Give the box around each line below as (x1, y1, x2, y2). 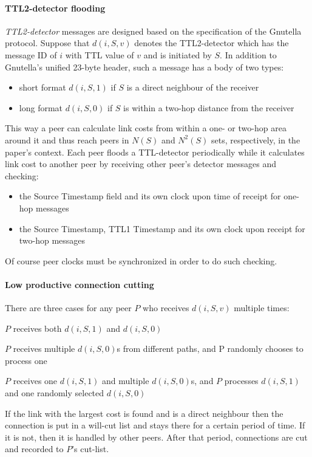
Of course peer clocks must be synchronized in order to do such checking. (5, 254, 277, 267)
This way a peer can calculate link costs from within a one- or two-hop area (5, 122, 287, 134)
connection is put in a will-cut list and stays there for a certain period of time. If (5, 419, 305, 431)
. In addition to (220, 48, 277, 61)
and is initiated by (143, 48, 212, 61)
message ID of (5, 48, 57, 61)
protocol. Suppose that (5, 36, 90, 49)
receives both (13, 321, 62, 334)
